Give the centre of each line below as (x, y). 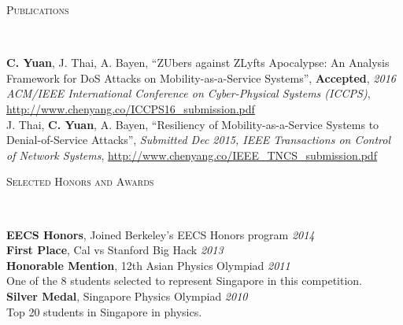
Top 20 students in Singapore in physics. (104, 311)
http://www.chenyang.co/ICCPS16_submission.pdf (131, 108)
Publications (38, 9)
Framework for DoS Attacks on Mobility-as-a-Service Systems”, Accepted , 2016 (201, 78)
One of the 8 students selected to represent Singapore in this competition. (184, 281)
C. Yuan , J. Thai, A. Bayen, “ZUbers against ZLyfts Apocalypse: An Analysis (198, 63)
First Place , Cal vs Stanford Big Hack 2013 (115, 250)
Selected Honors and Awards (80, 181)
